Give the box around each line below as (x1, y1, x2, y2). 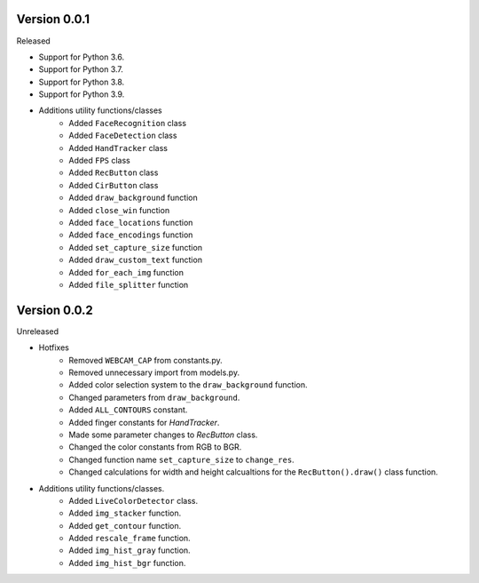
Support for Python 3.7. (38, 64, 124, 75)
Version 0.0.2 (16, 302, 93, 317)
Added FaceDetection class (68, 130, 177, 141)
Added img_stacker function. (68, 507, 182, 519)
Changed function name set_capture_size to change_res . (68, 454, 294, 465)
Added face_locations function (68, 217, 193, 228)
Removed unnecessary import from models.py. (68, 367, 239, 378)
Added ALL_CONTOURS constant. (68, 404, 188, 415)
